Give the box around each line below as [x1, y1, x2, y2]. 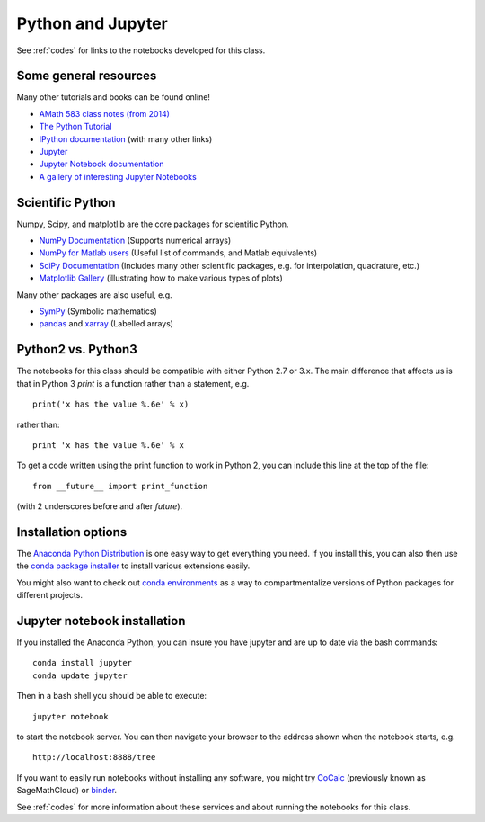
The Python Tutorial [39, 121, 112, 132]
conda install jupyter [32, 657, 133, 668]
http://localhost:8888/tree [32, 752, 156, 763]
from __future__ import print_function [32, 481, 208, 491]
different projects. [16, 590, 83, 601]
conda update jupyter [32, 670, 128, 681]
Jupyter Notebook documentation [39, 158, 165, 170]
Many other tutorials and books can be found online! [16, 92, 211, 103]
